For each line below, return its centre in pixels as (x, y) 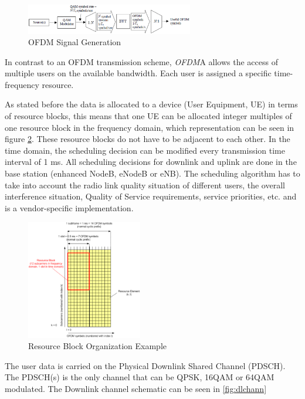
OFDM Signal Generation (75, 42)
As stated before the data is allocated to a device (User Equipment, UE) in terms (151, 104)
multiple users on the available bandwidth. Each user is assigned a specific (138, 73)
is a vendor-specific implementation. (69, 207)
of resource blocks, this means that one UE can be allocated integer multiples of (148, 116)
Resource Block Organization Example (98, 346)
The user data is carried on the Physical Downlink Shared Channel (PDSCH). (145, 365)
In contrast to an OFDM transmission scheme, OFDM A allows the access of (141, 61)
